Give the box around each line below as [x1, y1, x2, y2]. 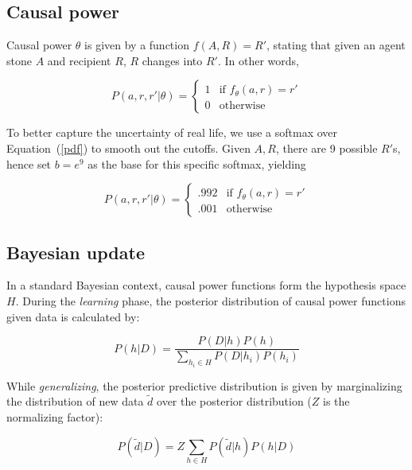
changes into [142, 52, 203, 68]
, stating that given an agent [266, 37, 406, 53]
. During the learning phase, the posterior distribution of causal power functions [15, 292, 406, 309]
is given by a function [84, 37, 189, 53]
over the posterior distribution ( [157, 393, 312, 410]
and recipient [47, 52, 111, 68]
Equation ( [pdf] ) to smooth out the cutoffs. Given [6, 139, 251, 156]
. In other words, [217, 52, 299, 68]
